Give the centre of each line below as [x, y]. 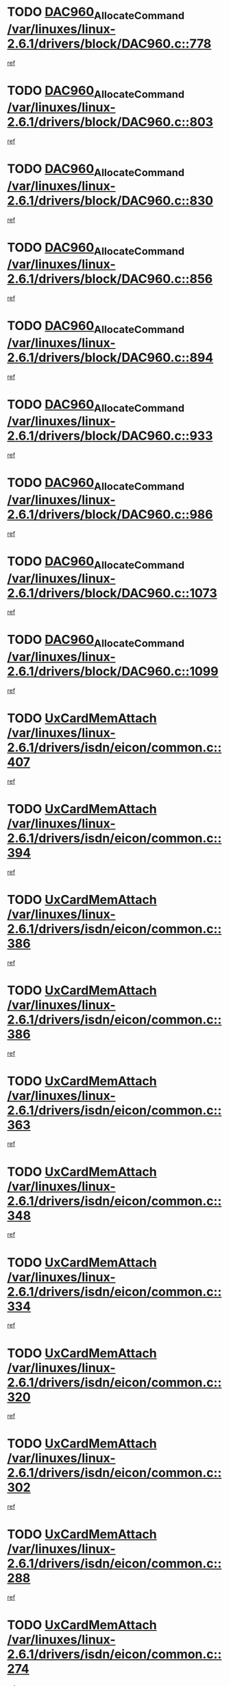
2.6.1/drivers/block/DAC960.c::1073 [112, 593]
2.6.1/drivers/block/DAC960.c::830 [110, 201]
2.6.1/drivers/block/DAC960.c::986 [110, 514]
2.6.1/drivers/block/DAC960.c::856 [110, 279]
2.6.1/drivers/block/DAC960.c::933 [110, 436]
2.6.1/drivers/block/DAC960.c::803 [110, 122]
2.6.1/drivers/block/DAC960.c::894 [110, 357]
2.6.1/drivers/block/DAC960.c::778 [109, 44]
